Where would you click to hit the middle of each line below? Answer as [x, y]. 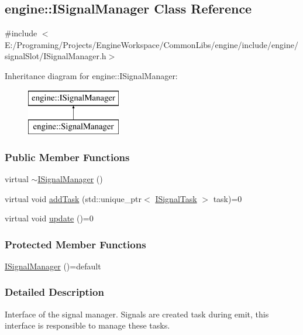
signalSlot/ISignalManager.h [56, 56]
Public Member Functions [67, 157]
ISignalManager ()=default [53, 266]
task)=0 [228, 198]
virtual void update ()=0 [49, 218]
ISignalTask [176, 198]
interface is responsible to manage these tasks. [87, 325]
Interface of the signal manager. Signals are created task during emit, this [137, 314]
